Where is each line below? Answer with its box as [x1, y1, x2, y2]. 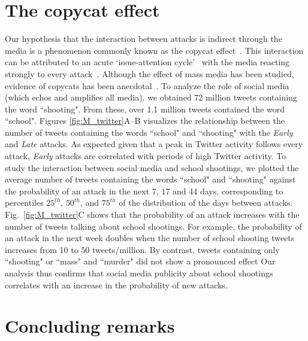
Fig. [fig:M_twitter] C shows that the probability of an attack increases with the [5, 208, 300, 221]
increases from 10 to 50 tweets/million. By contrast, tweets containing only [5, 243, 280, 255]
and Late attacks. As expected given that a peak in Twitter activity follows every [5, 138, 303, 150]
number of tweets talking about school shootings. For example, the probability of [5, 220, 302, 232]
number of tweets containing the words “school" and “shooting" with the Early [5, 126, 293, 138]
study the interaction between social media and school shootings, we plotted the [5, 161, 299, 173]
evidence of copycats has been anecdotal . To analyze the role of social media [5, 79, 289, 92]
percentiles [5, 196, 44, 209]
